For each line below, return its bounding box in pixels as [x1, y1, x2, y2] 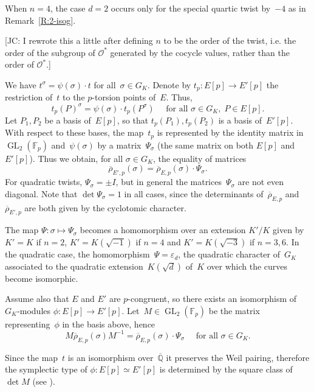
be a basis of [44, 113, 91, 126]
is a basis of [218, 113, 262, 126]
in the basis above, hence [62, 317, 155, 330]
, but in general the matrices [115, 175, 222, 188]
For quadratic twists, [5, 175, 83, 188]
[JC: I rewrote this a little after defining [5, 34, 153, 47]
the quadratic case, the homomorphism [5, 248, 150, 261]
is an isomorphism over [67, 351, 154, 363]
